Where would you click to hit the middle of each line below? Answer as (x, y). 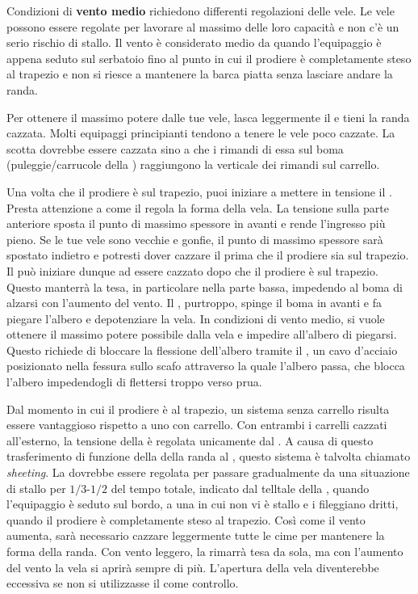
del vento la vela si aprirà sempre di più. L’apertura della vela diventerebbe (193, 567)
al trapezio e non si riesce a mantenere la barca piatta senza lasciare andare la (200, 74)
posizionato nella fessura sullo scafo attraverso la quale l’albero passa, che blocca (206, 366)
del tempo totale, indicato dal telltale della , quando (240, 488)
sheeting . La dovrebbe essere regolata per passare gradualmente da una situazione (208, 472)
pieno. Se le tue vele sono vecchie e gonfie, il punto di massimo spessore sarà (195, 239)
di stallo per (36, 488)
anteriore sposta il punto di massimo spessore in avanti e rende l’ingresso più (196, 223)
